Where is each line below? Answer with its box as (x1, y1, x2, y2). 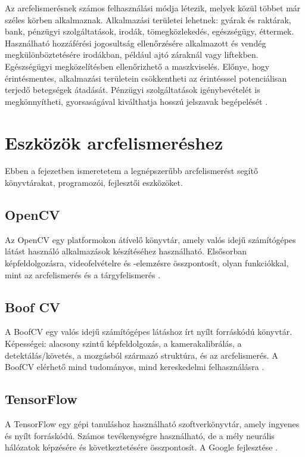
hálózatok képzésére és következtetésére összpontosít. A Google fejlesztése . (5, 441, 278, 453)
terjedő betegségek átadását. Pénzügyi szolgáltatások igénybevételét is (5, 83, 260, 96)
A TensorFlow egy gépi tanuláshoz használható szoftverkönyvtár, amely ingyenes (5, 418, 300, 430)
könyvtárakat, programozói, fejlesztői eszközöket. (5, 176, 183, 189)
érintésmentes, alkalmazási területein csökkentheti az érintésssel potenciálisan (5, 71, 287, 84)
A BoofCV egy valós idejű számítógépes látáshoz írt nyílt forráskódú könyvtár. (5, 325, 292, 338)
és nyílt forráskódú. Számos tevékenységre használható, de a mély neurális (5, 429, 275, 442)
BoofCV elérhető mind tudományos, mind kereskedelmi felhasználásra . (5, 360, 264, 373)
